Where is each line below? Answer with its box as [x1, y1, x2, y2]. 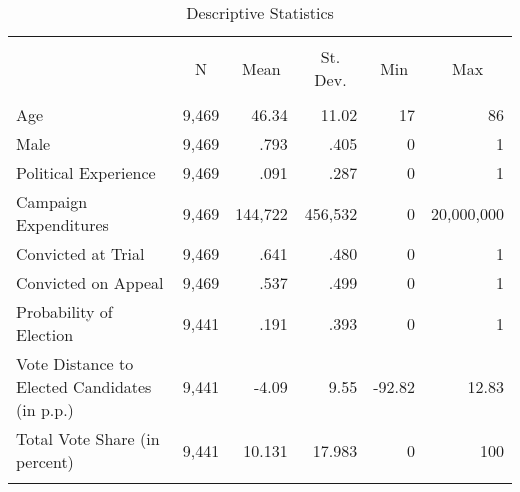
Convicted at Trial [16, 242, 145, 265]
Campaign [16, 190, 88, 213]
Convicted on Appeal [16, 271, 164, 294]
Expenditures [16, 213, 109, 236]
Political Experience [16, 161, 156, 184]
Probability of [16, 300, 113, 323]
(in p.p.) [16, 398, 74, 421]
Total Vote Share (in [16, 427, 160, 450]
